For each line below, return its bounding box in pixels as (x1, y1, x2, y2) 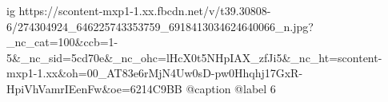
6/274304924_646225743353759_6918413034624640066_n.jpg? (6, 18, 314, 34)
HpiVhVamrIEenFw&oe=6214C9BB (6, 80, 182, 96)
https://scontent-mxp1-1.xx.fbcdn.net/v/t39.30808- (18, 2, 271, 18)
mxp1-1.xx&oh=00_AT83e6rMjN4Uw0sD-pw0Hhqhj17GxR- (6, 65, 303, 81)
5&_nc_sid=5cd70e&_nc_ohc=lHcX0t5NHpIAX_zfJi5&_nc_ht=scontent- (6, 49, 382, 65)
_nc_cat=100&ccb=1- (6, 33, 118, 50)
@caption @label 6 (186, 80, 276, 96)
